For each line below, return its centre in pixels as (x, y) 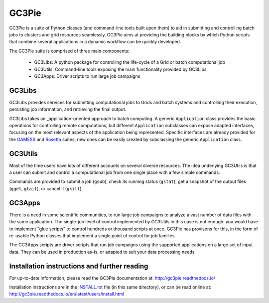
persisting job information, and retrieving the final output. (68, 109)
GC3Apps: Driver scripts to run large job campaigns (87, 76)
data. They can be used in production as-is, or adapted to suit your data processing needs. (103, 252)
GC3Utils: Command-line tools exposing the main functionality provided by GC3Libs (120, 69)
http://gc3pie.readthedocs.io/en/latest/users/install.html (67, 294)
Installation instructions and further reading (79, 266)
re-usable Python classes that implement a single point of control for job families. (93, 235)
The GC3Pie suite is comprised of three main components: (69, 51)
